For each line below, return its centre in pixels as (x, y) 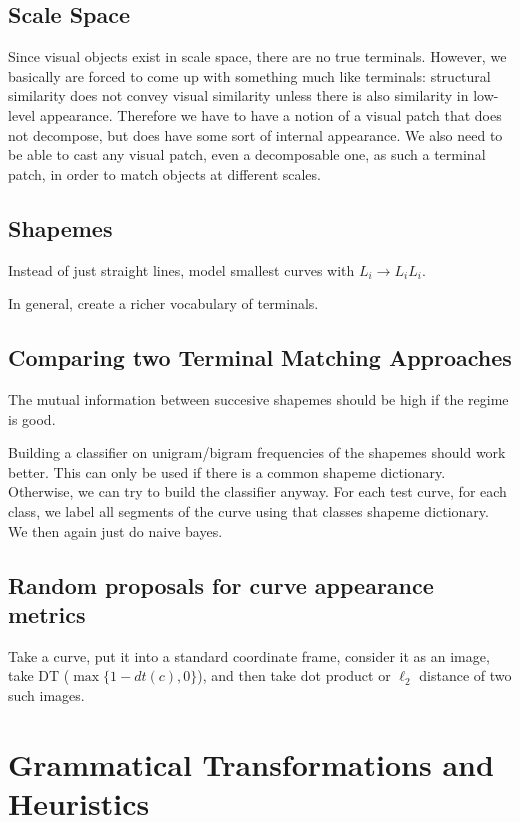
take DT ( (39, 675)
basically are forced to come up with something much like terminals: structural (249, 75)
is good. (32, 418)
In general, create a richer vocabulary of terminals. (163, 303)
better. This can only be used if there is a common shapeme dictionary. (227, 471)
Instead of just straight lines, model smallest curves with (181, 269)
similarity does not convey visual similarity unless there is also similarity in (238, 95)
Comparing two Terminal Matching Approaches (260, 357)
